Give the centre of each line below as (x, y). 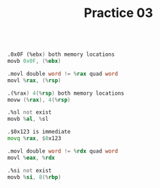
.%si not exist (30, 170)
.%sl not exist (30, 112)
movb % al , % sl (28, 119)
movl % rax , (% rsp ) (34, 80)
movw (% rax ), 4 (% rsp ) (39, 100)
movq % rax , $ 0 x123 (34, 139)
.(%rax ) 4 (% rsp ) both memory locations (66, 93)
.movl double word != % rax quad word (63, 74)
